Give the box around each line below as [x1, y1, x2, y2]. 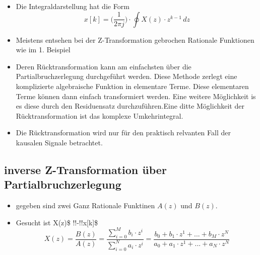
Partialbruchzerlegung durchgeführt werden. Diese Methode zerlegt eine [16, 71, 237, 81]
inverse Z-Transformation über [4, 161, 167, 177]
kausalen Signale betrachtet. [16, 137, 103, 147]
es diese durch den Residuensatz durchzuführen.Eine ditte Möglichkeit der [16, 101, 244, 111]
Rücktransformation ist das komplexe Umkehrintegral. [16, 110, 183, 121]
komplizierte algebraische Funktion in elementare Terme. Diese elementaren [16, 80, 249, 91]
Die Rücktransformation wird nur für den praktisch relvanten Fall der [16, 127, 231, 138]
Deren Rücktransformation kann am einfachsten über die [16, 61, 191, 71]
